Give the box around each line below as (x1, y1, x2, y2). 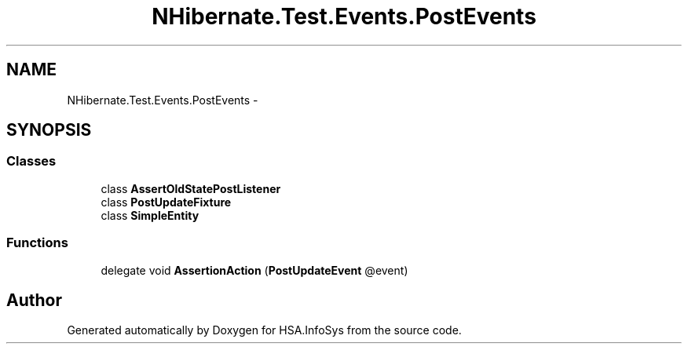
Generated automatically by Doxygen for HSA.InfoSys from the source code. (67, 323, 462, 337)
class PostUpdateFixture (101, 195, 232, 209)
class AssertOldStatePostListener (101, 181, 281, 195)
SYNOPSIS (6, 120, 92, 140)
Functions (6, 235, 68, 251)
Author (6, 290, 62, 310)
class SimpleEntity (101, 208, 199, 222)
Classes (6, 153, 57, 170)
